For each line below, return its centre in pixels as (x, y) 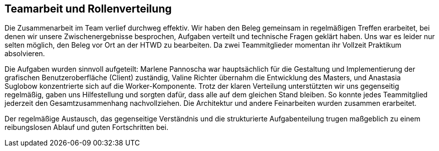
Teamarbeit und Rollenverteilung (88, 9)
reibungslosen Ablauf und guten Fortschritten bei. (86, 127)
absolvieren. (25, 54)
